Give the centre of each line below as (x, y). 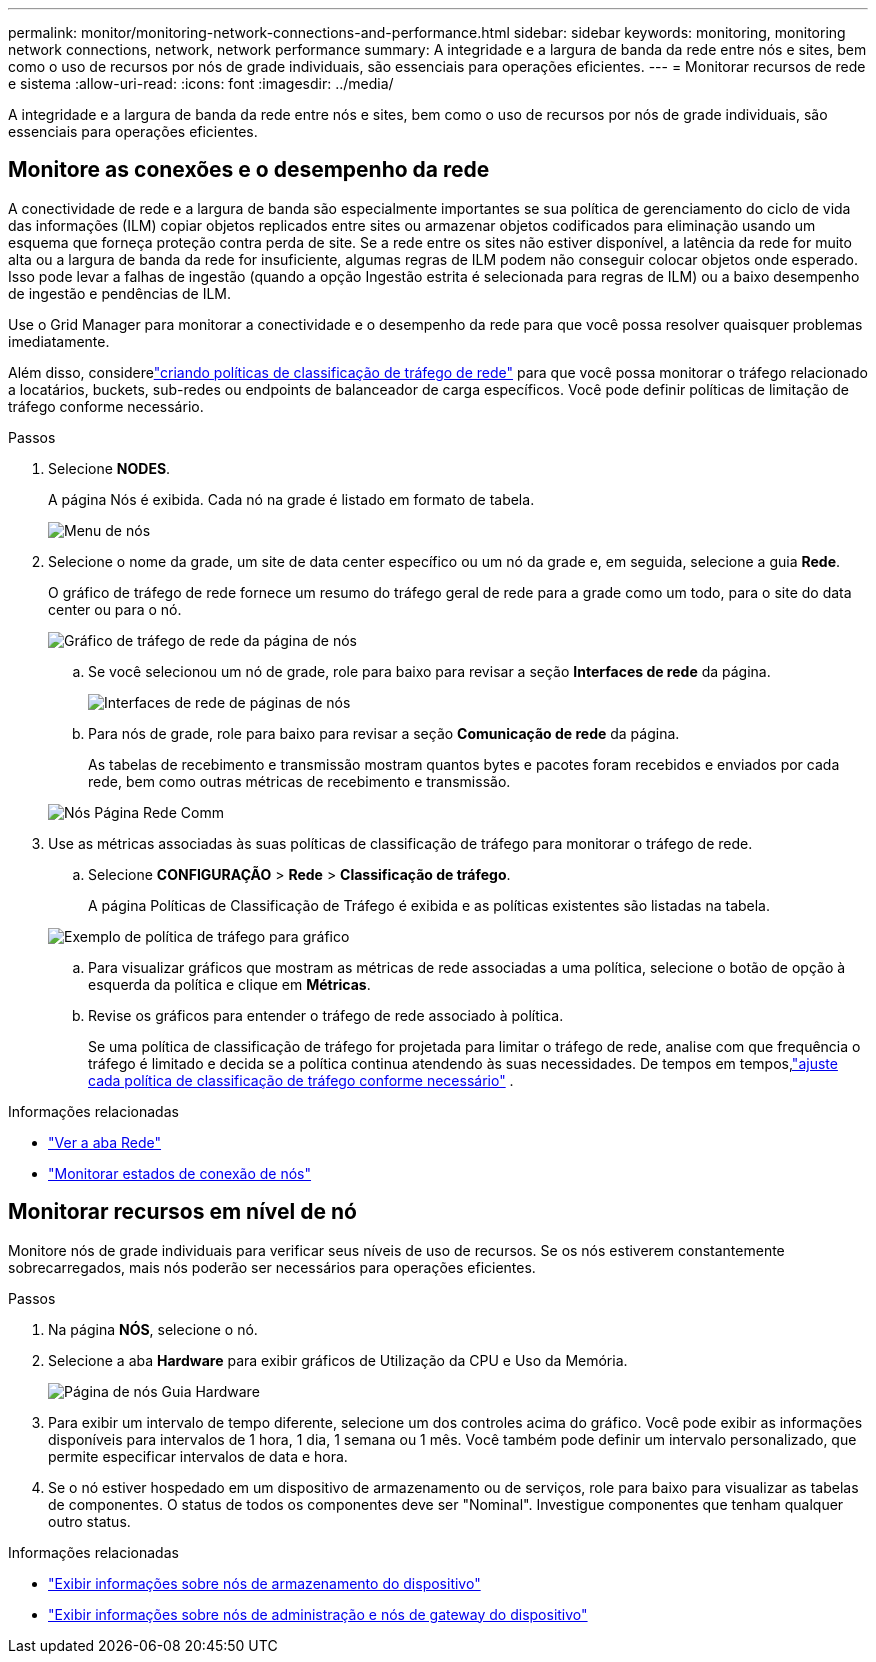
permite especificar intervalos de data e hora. (198, 1456)
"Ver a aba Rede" (105, 1142)
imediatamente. (59, 341)
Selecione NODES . (109, 468)
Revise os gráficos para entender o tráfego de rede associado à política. (326, 1015)
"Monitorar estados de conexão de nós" (180, 1173)
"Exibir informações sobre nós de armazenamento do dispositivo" (264, 1583)
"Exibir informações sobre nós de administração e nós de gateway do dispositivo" (318, 1614)
